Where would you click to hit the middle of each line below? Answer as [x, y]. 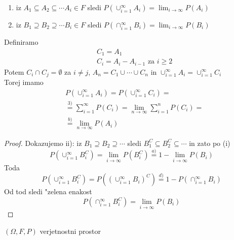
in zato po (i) [210, 143]
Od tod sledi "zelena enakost [48, 191]
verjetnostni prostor [70, 231]
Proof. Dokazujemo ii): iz [43, 143]
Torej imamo [24, 82]
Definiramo [21, 42]
